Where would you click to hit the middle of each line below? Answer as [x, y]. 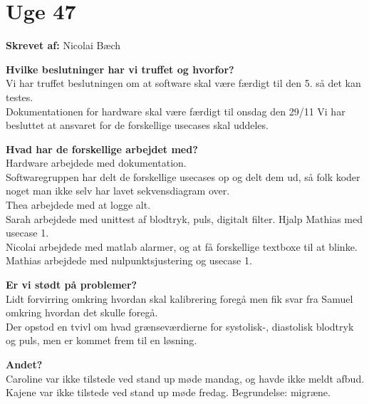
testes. [20, 97]
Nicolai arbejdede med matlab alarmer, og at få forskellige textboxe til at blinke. [182, 246]
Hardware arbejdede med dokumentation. [96, 163]
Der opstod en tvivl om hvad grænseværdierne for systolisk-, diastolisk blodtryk [180, 326]
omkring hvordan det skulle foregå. [82, 312]
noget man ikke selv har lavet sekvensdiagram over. [118, 191]
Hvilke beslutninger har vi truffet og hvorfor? [120, 69]
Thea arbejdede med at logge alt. [78, 205]
